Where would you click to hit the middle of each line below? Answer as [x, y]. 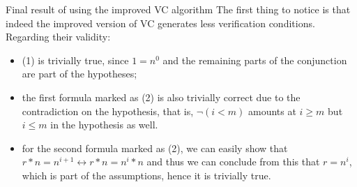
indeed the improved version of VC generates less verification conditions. [160, 23]
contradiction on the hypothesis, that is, [108, 111]
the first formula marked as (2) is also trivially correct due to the [161, 97]
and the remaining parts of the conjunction [255, 60]
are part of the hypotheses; [79, 74]
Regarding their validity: [58, 37]
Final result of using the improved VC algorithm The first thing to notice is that [178, 9]
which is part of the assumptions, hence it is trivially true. [146, 175]
